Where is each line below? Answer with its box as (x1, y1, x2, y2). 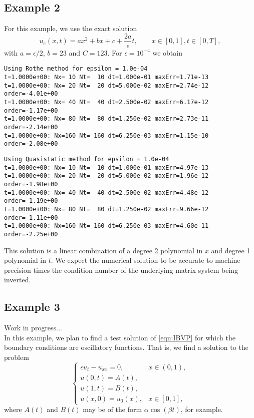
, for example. (180, 404, 223, 414)
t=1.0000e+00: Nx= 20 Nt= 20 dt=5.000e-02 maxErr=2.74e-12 (4, 82, 209, 89)
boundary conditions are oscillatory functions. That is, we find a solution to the (4, 342, 248, 352)
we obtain (152, 47, 182, 58)
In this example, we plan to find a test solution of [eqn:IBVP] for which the (4, 332, 235, 342)
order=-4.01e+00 (4, 90, 58, 98)
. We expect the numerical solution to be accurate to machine (51, 255, 240, 265)
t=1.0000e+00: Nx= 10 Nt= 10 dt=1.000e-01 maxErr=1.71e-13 (4, 74, 209, 81)
